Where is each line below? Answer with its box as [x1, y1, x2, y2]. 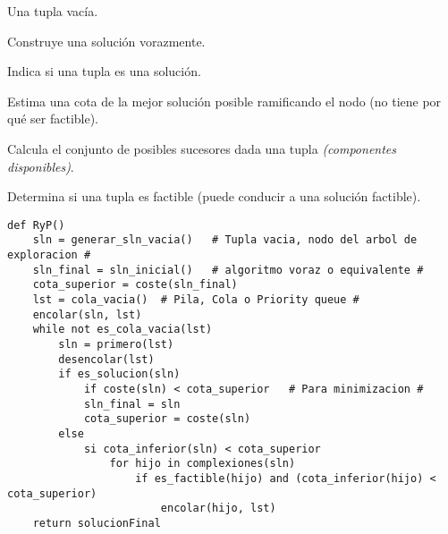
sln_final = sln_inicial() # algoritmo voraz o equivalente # [32, 263, 424, 276]
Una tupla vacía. [7, 2, 98, 20]
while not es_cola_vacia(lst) [32, 323, 213, 336]
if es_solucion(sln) [58, 368, 181, 381]
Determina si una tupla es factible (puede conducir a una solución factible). [7, 187, 421, 206]
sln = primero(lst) [58, 338, 174, 351]
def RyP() [7, 218, 65, 232]
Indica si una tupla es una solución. [7, 62, 201, 81]
